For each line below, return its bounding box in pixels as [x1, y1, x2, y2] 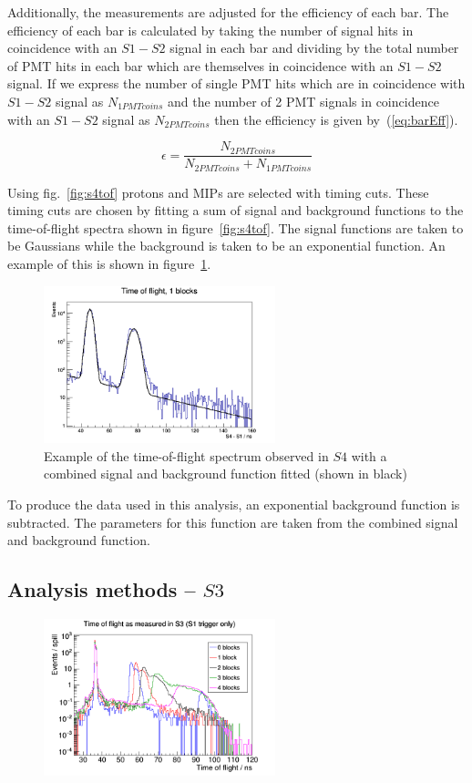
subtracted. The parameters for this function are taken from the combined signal [7, 512, 458, 531]
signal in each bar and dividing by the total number [169, 38, 459, 57]
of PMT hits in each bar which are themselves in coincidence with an [7, 56, 394, 75]
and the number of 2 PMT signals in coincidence [167, 91, 439, 110]
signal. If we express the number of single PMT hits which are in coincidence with [7, 74, 466, 93]
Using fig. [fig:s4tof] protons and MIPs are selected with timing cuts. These [7, 182, 429, 201]
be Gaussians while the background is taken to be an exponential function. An [7, 236, 446, 255]
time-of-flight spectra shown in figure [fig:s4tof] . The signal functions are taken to [7, 218, 464, 237]
